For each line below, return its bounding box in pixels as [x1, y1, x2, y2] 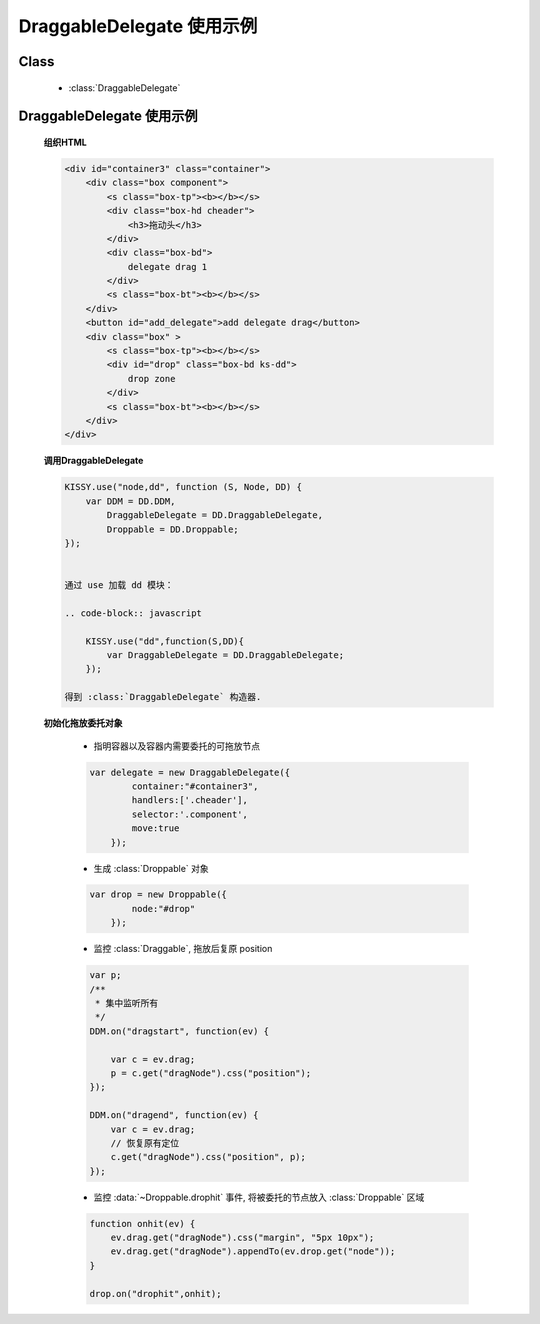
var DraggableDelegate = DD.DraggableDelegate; [106, 650, 345, 661]
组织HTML [43, 136, 87, 148]
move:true [131, 823, 180, 834]
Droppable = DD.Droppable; [106, 523, 239, 535]
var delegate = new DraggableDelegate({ [89, 766, 290, 778]
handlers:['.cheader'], [131, 795, 249, 806]
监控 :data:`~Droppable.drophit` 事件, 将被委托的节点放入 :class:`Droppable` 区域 [93, 1191, 425, 1203]
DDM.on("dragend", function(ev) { [89, 1110, 259, 1121]
